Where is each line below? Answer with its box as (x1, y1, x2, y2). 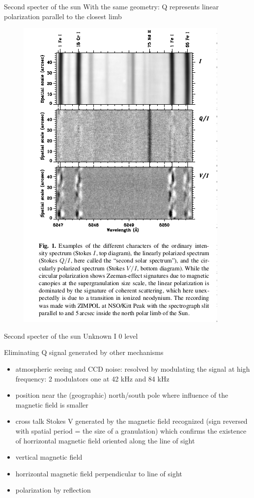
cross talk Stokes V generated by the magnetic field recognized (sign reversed (15, 416, 248, 426)
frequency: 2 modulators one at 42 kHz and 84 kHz (15, 373, 169, 383)
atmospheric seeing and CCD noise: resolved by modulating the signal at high (15, 363, 250, 374)
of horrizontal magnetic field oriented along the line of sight (15, 435, 195, 445)
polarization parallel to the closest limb (4, 11, 122, 21)
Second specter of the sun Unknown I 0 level (4, 330, 138, 341)
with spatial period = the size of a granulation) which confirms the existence (15, 425, 247, 436)
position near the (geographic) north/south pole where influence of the (15, 390, 228, 400)
